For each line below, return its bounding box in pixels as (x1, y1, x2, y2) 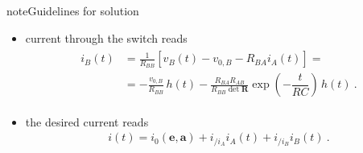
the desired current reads (25, 113, 149, 130)
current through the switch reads (25, 29, 188, 46)
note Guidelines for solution (6, 2, 139, 19)
